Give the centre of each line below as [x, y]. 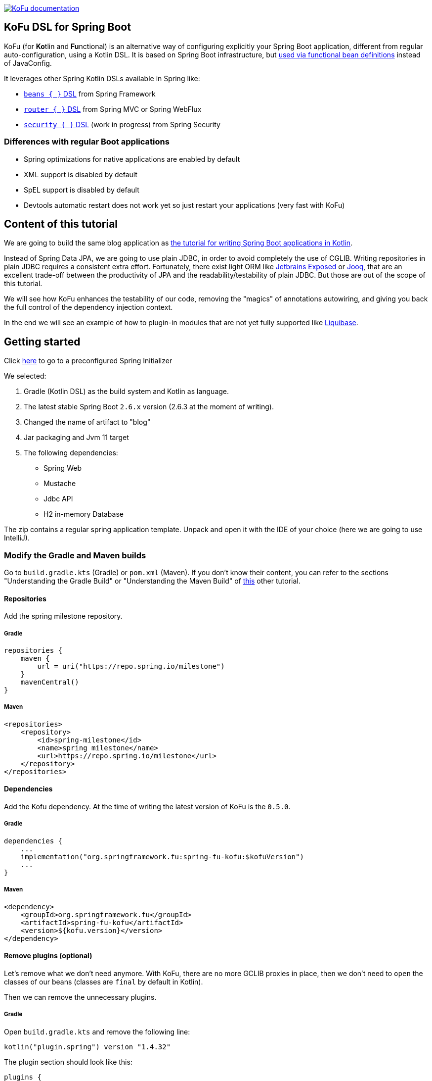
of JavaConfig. [28, 63]
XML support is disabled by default [81, 174]
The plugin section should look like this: [68, 1062]
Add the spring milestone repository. [63, 616]
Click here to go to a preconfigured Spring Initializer [88, 361]
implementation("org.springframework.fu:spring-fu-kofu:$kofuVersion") [162, 857]
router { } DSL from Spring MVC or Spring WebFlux [113, 109]
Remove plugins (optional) [48, 956]
